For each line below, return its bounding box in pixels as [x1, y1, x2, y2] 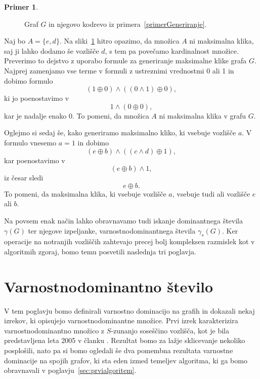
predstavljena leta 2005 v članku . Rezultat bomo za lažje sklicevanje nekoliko [4, 335, 245, 346]
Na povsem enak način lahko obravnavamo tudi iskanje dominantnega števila [4, 215, 243, 225]
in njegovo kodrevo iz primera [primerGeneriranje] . [49, 18, 207, 29]
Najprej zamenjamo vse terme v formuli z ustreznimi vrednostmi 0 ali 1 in [4, 65, 234, 75]
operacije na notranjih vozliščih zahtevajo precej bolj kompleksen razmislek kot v [4, 236, 255, 247]
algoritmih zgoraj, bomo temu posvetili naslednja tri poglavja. [4, 246, 196, 256]
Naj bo [4, 35, 26, 46]
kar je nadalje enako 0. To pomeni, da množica [4, 110, 149, 121]
